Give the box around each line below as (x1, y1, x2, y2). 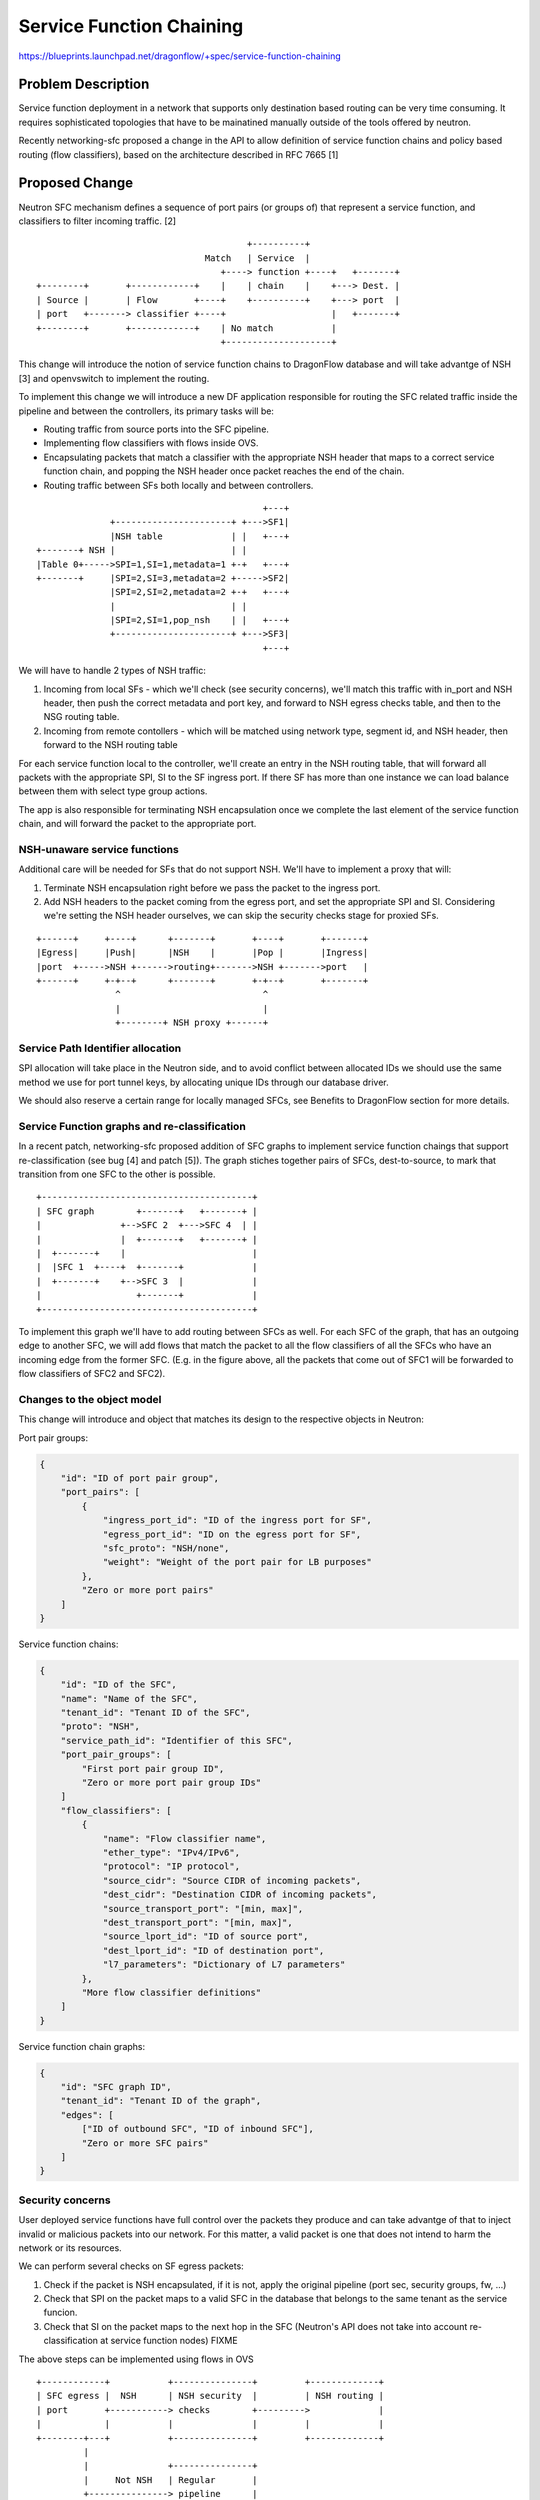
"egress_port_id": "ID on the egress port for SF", (102, 1528, 362, 1540)
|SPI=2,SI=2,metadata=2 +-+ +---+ (110, 586, 290, 598)
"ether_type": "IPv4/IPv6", (102, 1846, 240, 1858)
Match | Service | (204, 252, 311, 264)
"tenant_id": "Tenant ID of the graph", (60, 2095, 262, 2107)
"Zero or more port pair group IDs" (81, 1777, 262, 1789)
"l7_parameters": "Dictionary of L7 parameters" (102, 1959, 346, 1970)
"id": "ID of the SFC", (60, 1679, 177, 1690)
